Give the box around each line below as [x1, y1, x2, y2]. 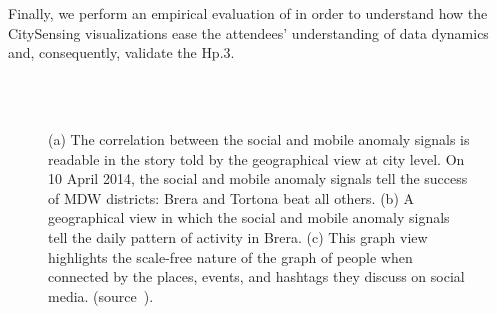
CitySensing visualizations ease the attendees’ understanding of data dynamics [8, 22, 489, 43]
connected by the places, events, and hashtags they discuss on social [48, 266, 465, 287]
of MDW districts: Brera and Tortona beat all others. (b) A [48, 187, 415, 208]
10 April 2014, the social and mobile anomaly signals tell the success [48, 168, 468, 189]
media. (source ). [48, 285, 154, 306]
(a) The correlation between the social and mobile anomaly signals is [48, 128, 470, 149]
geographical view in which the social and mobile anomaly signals [48, 207, 450, 228]
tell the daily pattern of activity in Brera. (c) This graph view [48, 226, 428, 247]
